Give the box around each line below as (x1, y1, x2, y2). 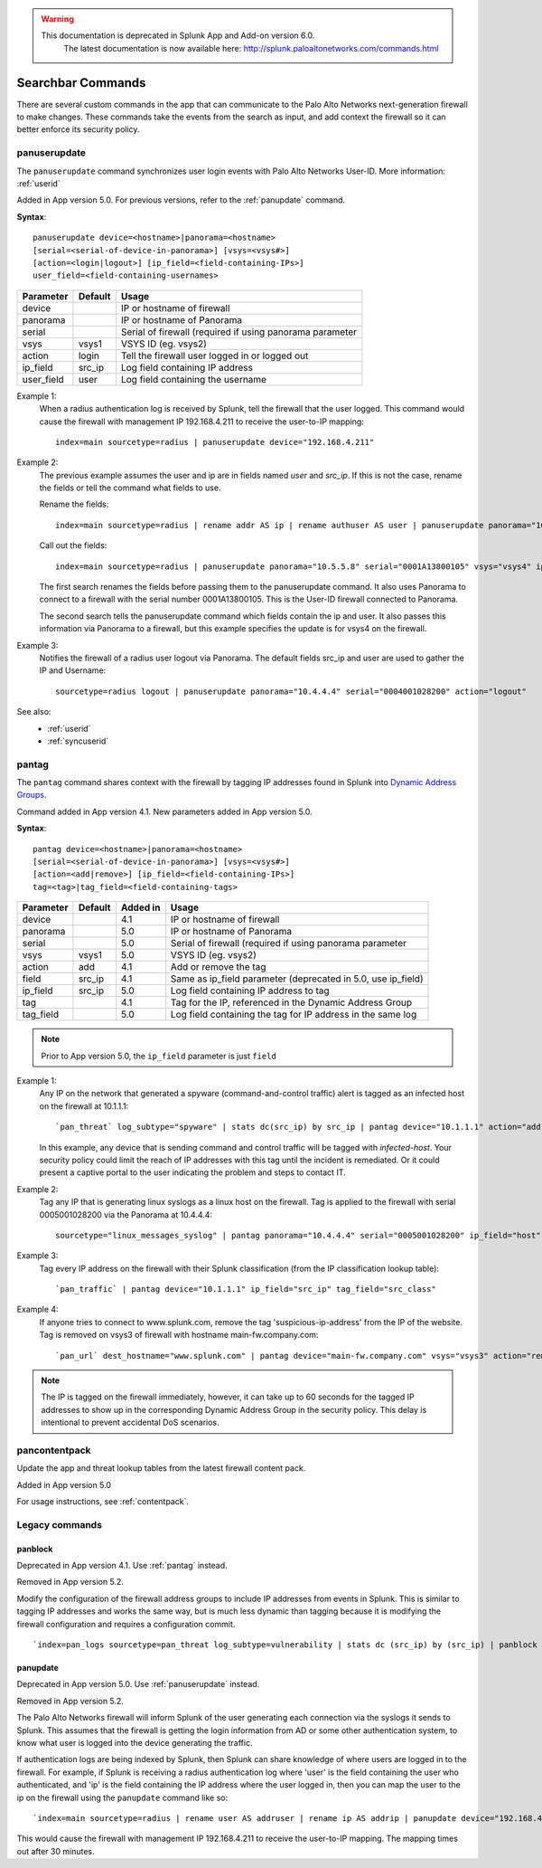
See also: (16, 706, 51, 717)
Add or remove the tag (170, 961, 266, 973)
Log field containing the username (120, 373, 266, 385)
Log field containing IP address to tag (170, 984, 330, 997)
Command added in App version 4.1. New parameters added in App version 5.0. (16, 806, 313, 817)
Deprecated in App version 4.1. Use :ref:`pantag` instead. (16, 1560, 228, 1571)
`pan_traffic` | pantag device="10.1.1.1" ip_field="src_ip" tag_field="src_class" (55, 1285, 437, 1294)
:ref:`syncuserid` (47, 735, 109, 746)
